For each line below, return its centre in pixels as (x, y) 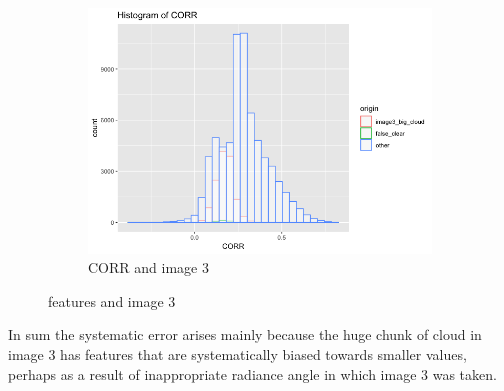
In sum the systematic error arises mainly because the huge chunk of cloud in (245, 334)
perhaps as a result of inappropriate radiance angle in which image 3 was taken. (252, 373)
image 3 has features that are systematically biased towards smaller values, (237, 354)
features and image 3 (112, 300)
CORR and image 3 (148, 267)
